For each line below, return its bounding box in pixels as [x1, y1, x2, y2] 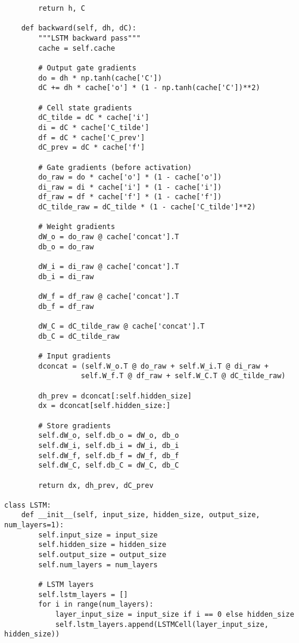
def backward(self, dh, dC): [21, 24, 136, 33]
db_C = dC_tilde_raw [38, 332, 120, 341]
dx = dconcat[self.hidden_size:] [38, 401, 171, 410]
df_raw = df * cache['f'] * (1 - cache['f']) [38, 193, 222, 202]
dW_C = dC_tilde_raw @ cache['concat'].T [38, 322, 205, 330]
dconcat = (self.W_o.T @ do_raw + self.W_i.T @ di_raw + [38, 361, 269, 370]
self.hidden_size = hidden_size [38, 540, 167, 549]
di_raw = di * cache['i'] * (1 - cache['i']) [38, 183, 222, 191]
